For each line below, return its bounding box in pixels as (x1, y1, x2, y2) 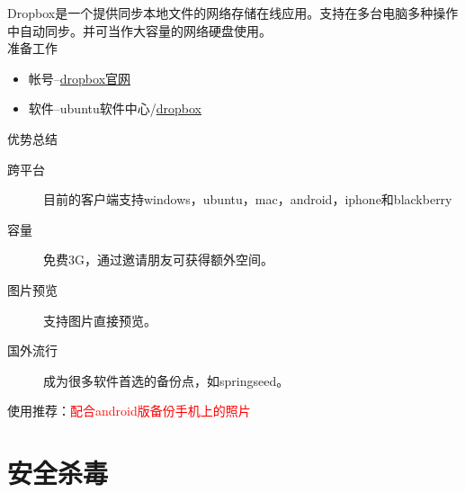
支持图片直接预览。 (43, 310, 156, 329)
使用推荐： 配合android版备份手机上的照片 (7, 401, 251, 420)
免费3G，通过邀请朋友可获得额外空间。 (43, 250, 273, 269)
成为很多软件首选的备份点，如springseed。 (43, 371, 290, 390)
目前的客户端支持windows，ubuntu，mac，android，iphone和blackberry (43, 190, 452, 209)
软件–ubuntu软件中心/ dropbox (28, 99, 202, 118)
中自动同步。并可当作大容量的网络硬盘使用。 (7, 21, 272, 40)
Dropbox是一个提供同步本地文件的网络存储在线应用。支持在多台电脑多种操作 (7, 4, 459, 22)
